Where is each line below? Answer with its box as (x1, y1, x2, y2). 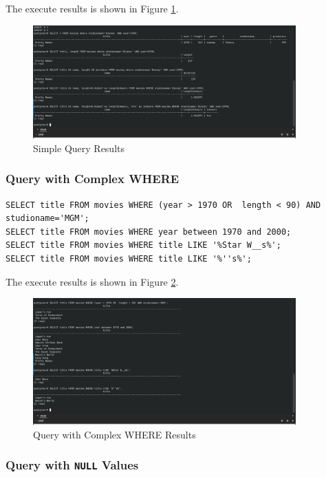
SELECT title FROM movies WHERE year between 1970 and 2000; (6, 226, 292, 237)
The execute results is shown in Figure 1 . (6, 1, 179, 15)
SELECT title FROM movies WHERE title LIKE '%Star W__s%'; (6, 240, 281, 251)
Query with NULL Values (6, 456, 139, 474)
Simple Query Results (33, 140, 124, 155)
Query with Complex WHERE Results (33, 427, 196, 441)
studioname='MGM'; (6, 213, 89, 224)
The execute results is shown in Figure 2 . (6, 274, 179, 288)
